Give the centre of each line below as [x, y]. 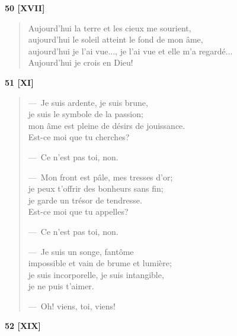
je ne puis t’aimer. [61, 286]
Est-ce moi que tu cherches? [79, 137]
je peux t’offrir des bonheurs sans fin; [96, 188]
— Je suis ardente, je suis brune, [88, 102]
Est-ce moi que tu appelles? [78, 211]
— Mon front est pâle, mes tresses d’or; [100, 177]
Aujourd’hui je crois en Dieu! [81, 62]
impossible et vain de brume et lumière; [100, 263]
